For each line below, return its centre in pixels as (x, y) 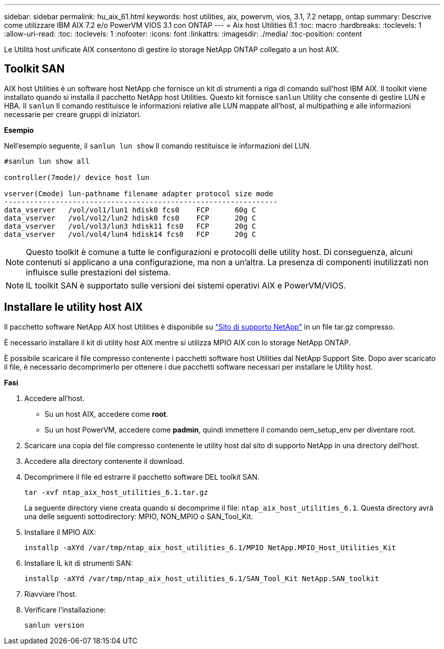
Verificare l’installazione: (65, 609)
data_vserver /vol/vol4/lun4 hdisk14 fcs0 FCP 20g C (130, 234)
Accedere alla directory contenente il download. (104, 461)
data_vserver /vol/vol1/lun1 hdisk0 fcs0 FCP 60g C (130, 210)
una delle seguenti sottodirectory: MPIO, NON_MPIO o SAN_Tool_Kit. (139, 516)
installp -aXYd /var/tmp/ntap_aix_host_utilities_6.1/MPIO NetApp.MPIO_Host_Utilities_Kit (210, 547)
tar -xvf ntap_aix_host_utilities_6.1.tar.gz (116, 492)
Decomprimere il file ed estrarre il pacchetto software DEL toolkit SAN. (142, 477)
